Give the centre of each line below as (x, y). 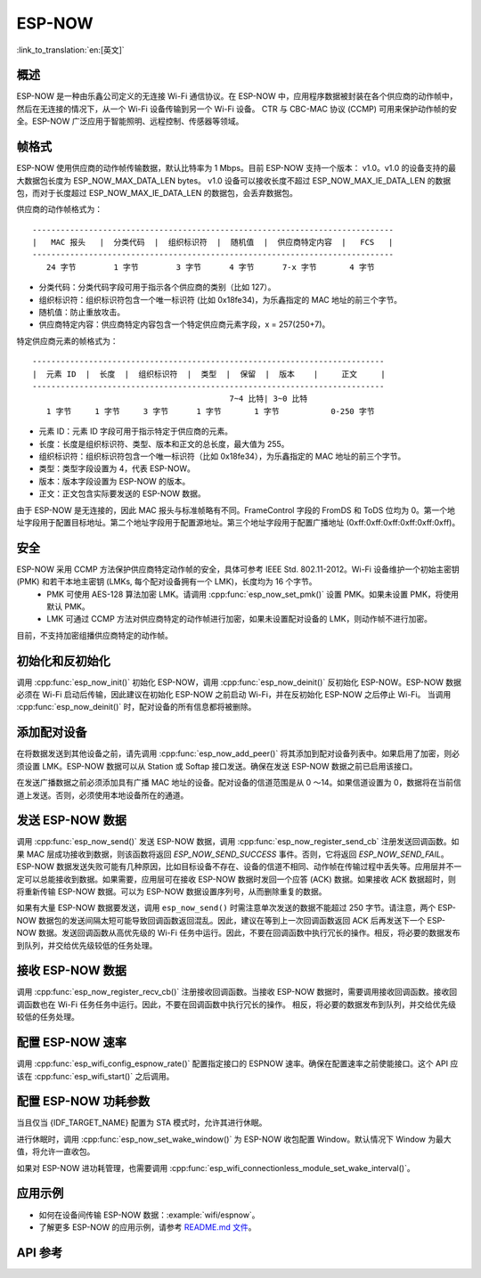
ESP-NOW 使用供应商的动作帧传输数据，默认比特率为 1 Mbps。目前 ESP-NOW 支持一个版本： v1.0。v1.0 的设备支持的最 (236, 168)
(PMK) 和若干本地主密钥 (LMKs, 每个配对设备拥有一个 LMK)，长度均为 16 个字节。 (167, 582)
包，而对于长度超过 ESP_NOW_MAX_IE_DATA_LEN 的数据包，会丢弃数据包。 (157, 192)
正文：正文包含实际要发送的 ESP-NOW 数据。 (122, 493)
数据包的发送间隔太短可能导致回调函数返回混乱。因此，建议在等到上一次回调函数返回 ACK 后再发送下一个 (232, 920)
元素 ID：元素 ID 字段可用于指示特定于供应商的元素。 (136, 431)
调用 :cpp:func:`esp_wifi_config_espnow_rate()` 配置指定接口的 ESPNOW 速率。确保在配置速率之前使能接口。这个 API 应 (237, 1063)
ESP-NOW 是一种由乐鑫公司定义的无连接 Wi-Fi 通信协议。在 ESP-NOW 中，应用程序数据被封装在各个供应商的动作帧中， (237, 96)
